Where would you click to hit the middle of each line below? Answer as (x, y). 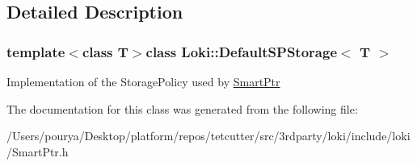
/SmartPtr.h (38, 151)
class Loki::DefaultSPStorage (242, 51)
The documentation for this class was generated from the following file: (182, 108)
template (36, 51)
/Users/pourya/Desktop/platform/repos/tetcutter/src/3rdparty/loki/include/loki (208, 136)
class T (105, 51)
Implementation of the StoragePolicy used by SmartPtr (143, 81)
